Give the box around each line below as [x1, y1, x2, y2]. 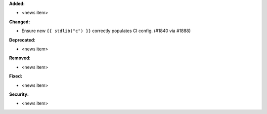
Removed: [9, 55, 31, 61]
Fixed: [9, 73, 22, 79]
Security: [9, 91, 29, 97]
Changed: [9, 19, 30, 25]
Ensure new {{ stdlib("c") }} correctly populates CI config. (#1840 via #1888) [21, 28, 191, 34]
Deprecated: [9, 37, 36, 43]
